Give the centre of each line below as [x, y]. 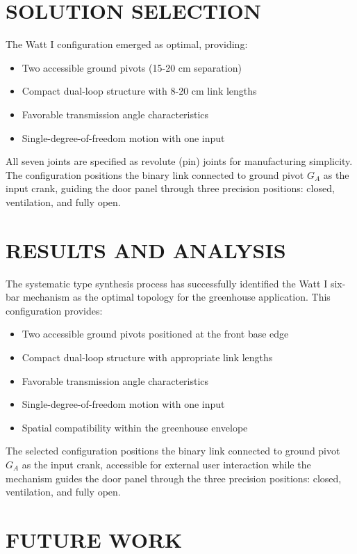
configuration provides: [54, 310]
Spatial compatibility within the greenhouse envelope [135, 427]
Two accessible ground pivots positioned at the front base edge [155, 334]
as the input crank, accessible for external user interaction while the [166, 464]
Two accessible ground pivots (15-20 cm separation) [132, 67]
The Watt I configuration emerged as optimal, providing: [127, 44]
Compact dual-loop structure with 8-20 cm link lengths [139, 91]
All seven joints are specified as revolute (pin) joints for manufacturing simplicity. [179, 161]
